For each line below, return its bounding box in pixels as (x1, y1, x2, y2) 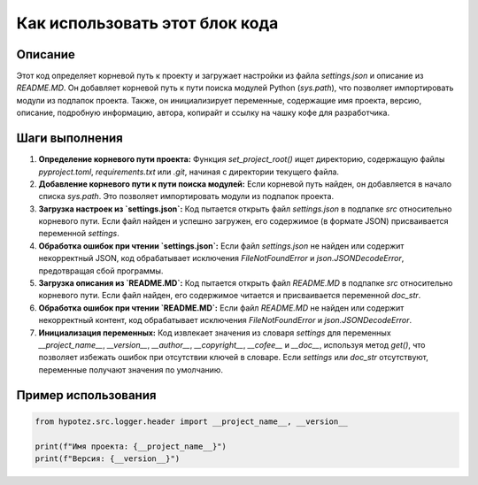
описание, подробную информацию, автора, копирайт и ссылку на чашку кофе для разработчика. (16, 107, 390, 119)
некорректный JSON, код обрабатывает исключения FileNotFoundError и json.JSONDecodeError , (38, 253, 405, 264)
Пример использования (16, 388, 157, 403)
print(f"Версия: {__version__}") (35, 453, 181, 464)
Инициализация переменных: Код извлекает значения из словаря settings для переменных (38, 327, 391, 338)
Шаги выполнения (16, 131, 123, 146)
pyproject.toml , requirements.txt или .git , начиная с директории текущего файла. (38, 166, 340, 177)
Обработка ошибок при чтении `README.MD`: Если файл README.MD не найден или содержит (38, 302, 405, 313)
